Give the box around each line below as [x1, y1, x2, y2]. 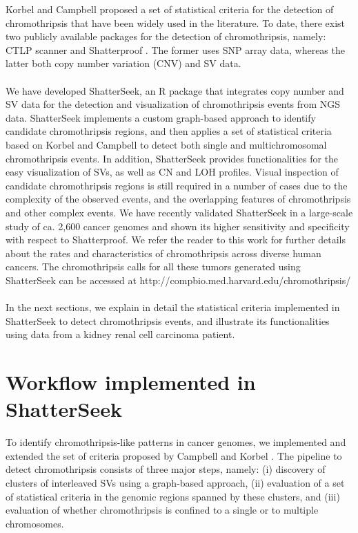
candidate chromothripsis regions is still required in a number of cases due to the [6, 178, 348, 192]
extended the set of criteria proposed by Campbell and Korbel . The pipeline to [6, 448, 342, 462]
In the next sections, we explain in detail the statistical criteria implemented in [6, 300, 340, 315]
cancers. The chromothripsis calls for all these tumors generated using [6, 259, 301, 274]
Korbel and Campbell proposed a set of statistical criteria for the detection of [6, 2, 334, 16]
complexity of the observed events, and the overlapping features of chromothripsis [6, 191, 351, 206]
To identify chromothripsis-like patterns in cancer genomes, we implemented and [6, 435, 346, 449]
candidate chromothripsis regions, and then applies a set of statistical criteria [6, 124, 332, 138]
